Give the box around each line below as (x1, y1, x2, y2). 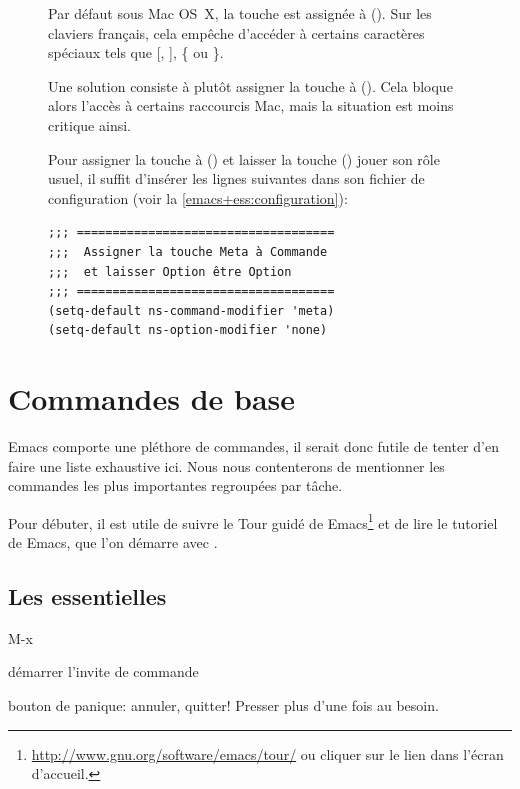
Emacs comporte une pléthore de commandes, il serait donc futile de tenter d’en (8, 436, 499, 457)
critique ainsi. (48, 114, 131, 135)
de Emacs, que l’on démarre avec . (8, 532, 218, 553)
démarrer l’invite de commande (8, 661, 199, 682)
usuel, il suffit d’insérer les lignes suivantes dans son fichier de (48, 168, 425, 189)
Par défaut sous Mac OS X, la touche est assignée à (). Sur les (48, 3, 432, 23)
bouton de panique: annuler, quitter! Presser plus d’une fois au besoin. (8, 695, 439, 716)
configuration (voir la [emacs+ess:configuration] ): (48, 187, 348, 208)
